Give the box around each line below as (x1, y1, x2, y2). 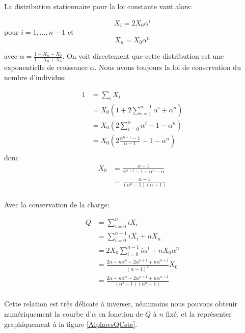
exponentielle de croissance (4, 62, 88, 73)
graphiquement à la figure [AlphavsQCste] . (4, 318, 138, 329)
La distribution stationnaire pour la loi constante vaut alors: (4, 1, 192, 11)
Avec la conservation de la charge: (4, 199, 110, 209)
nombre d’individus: (4, 72, 66, 83)
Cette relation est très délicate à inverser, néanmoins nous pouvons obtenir (4, 298, 237, 309)
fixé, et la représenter (166, 308, 232, 319)
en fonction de (98, 308, 143, 319)
